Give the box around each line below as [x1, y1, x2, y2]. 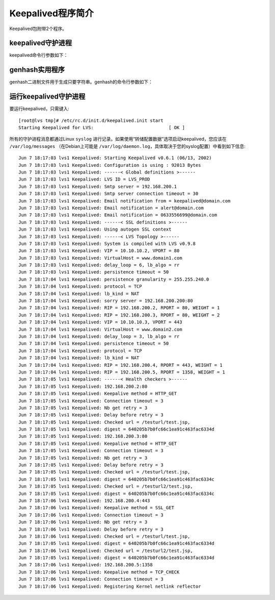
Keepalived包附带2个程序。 [9, 26, 67, 32]
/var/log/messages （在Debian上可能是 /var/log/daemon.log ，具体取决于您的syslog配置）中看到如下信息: [9, 143, 245, 149]
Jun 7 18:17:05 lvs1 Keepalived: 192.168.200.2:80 [18, 383, 148, 389]
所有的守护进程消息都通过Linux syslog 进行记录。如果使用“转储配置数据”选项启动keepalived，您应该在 [9, 136, 227, 142]
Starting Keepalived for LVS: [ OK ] [18, 125, 185, 131]
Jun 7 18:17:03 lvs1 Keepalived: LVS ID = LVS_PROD [18, 177, 150, 182]
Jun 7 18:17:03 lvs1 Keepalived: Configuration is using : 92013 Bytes [18, 162, 201, 168]
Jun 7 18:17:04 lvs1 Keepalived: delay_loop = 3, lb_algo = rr [18, 333, 180, 339]
